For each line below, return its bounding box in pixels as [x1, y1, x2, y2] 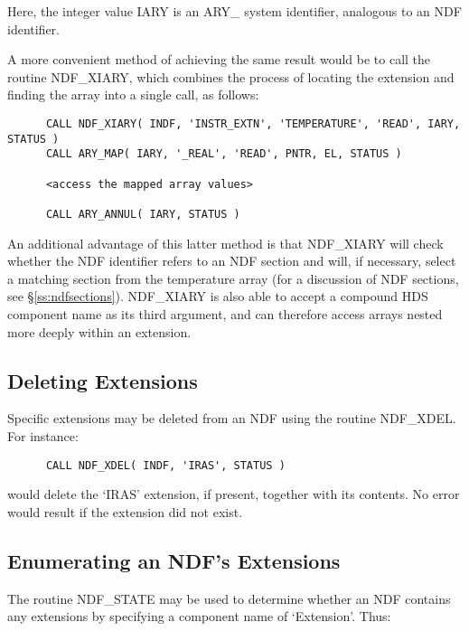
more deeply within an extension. [7, 322, 192, 341]
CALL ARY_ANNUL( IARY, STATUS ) [45, 207, 240, 221]
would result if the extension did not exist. [7, 502, 243, 521]
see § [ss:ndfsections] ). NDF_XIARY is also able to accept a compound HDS [7, 287, 428, 306]
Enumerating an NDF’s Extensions [7, 546, 341, 574]
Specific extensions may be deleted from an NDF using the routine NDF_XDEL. [7, 409, 456, 428]
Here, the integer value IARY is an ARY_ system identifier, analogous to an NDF [7, 2, 462, 20]
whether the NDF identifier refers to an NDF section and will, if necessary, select [7, 251, 456, 270]
